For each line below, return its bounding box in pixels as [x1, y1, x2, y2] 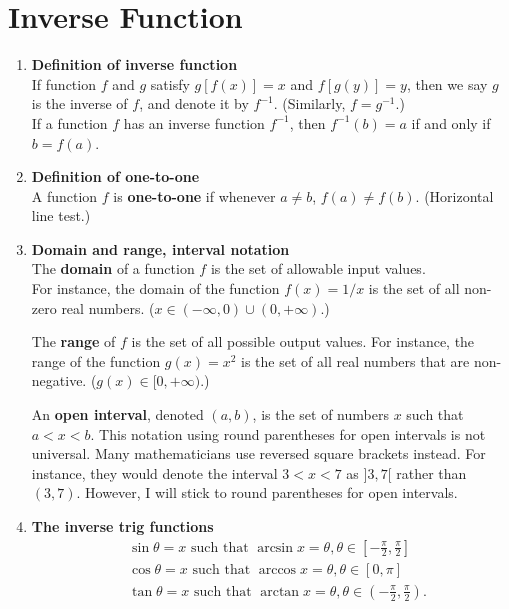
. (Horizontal [415, 185, 494, 206]
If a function [31, 112, 108, 133]
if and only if [411, 112, 491, 133]
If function [31, 73, 96, 94]
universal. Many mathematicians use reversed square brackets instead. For [31, 443, 486, 464]
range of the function [31, 350, 161, 371]
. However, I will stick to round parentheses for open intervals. [76, 482, 458, 503]
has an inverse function [123, 112, 265, 133]
